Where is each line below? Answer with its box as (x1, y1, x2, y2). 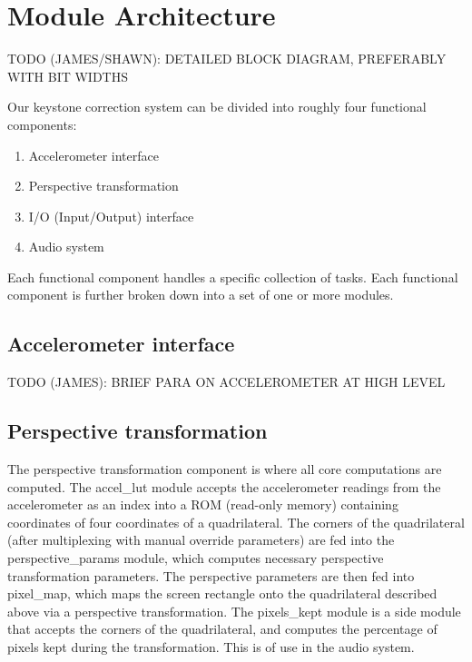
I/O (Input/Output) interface (28, 206, 194, 225)
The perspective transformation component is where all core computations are (7, 459, 442, 479)
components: (7, 114, 77, 133)
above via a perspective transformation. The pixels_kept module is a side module (7, 601, 461, 620)
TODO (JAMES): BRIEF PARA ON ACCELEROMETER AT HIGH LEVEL (7, 372, 446, 391)
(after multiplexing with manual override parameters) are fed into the (7, 530, 395, 549)
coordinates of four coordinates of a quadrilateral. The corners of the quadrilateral (7, 512, 465, 531)
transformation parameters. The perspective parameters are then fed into (7, 566, 415, 585)
